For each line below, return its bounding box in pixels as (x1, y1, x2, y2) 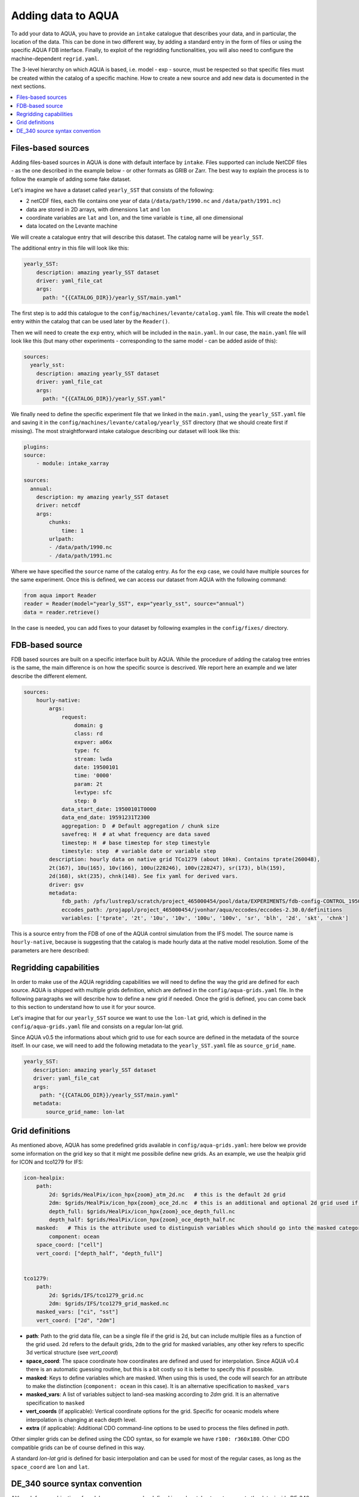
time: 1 (61, 527, 84, 534)
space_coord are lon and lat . (11, 1463, 90, 1470)
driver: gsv (48, 881, 84, 888)
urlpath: (48, 535, 75, 542)
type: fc (74, 747, 100, 754)
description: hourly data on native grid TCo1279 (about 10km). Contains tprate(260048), (48, 856, 320, 863)
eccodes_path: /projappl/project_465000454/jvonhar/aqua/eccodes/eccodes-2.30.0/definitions (61, 906, 342, 913)
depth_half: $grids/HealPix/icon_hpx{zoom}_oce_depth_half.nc (48, 1216, 236, 1223)
